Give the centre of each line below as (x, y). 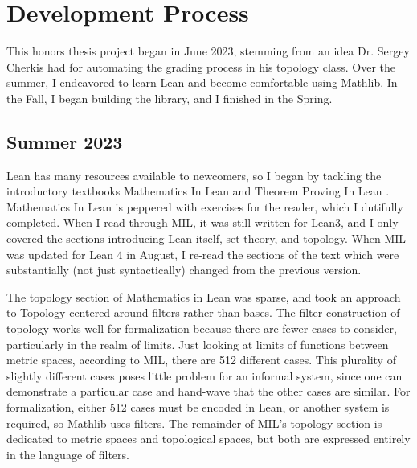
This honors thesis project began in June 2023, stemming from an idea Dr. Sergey (208, 51)
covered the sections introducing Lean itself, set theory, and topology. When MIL (206, 238)
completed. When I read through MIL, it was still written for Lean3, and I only (202, 222)
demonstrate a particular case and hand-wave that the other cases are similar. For (208, 391)
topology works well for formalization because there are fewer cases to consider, (202, 328)
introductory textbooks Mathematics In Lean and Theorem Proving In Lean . (198, 191)
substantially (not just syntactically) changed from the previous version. (184, 270)
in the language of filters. (68, 454)
